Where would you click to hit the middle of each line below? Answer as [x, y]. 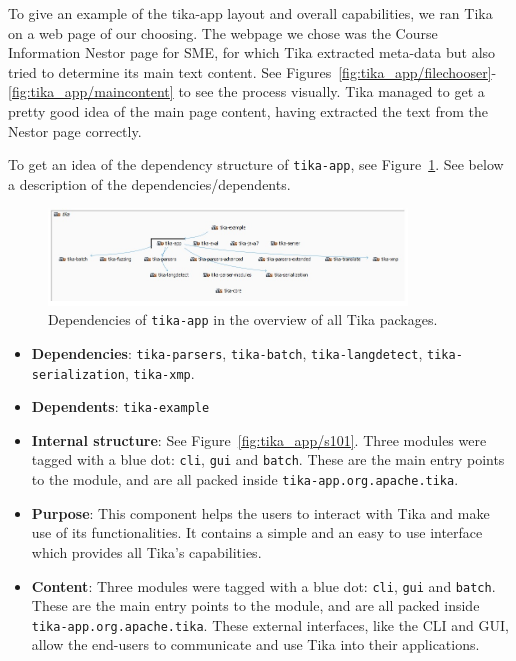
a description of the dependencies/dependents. [149, 183]
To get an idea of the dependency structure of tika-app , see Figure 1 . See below [256, 164]
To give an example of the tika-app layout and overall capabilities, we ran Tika [250, 13]
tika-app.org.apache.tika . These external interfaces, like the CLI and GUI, [270, 624]
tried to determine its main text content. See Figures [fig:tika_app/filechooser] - [252, 71]
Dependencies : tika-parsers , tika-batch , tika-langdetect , [227, 352]
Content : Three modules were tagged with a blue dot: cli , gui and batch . [263, 585]
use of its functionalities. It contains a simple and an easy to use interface [257, 532]
